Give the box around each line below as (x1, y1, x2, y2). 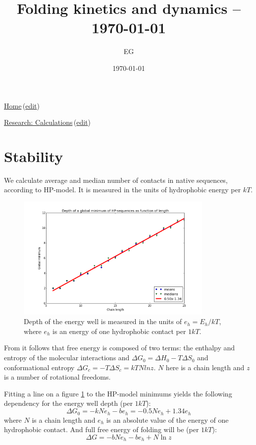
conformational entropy (4, 362, 75, 372)
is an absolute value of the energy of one (106, 414, 229, 425)
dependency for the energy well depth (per (4, 398, 133, 408)
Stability (4, 146, 63, 166)
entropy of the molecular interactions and (4, 352, 130, 363)
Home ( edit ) (4, 100, 40, 111)
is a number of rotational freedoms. (4, 372, 111, 382)
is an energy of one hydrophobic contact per (52, 326, 186, 336)
